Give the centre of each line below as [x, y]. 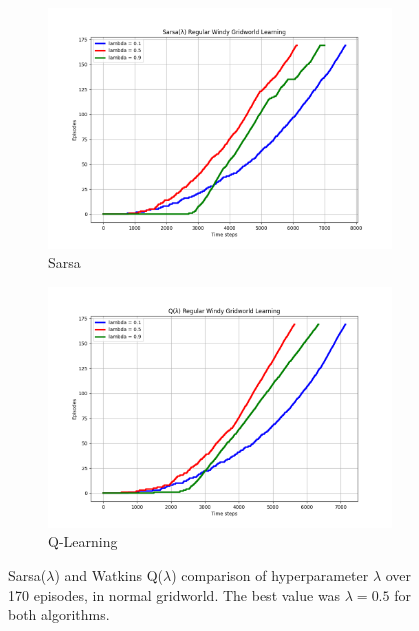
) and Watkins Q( [109, 574]
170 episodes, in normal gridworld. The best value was [174, 594]
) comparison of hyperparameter [270, 574]
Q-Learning [83, 541]
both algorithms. [59, 614]
